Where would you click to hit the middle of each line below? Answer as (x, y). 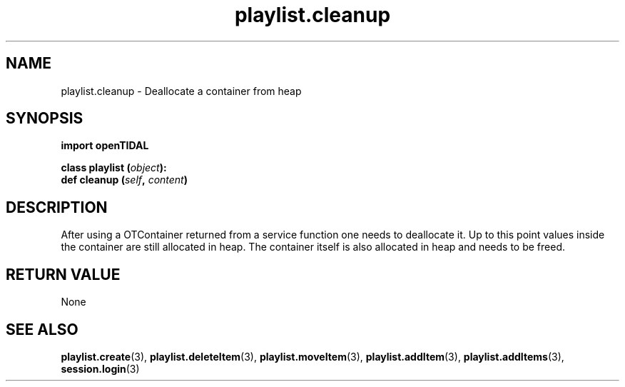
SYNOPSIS (45, 119)
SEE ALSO (42, 329)
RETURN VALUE (63, 274)
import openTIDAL (105, 146)
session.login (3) (100, 368)
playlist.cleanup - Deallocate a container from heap (181, 91)
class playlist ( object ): (114, 168)
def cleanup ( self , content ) (124, 180)
